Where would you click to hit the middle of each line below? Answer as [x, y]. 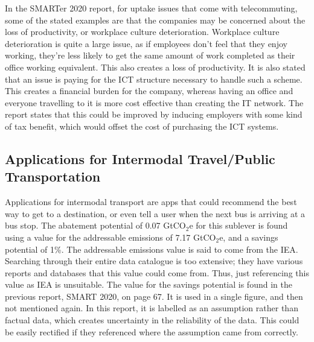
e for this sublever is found [239, 225]
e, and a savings [249, 237]
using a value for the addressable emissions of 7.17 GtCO [111, 237]
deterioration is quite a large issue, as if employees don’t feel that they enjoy [146, 43]
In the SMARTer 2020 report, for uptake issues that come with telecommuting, [151, 8]
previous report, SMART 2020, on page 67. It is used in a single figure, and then [154, 296]
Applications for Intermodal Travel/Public [140, 158]
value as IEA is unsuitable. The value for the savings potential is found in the [149, 284]
